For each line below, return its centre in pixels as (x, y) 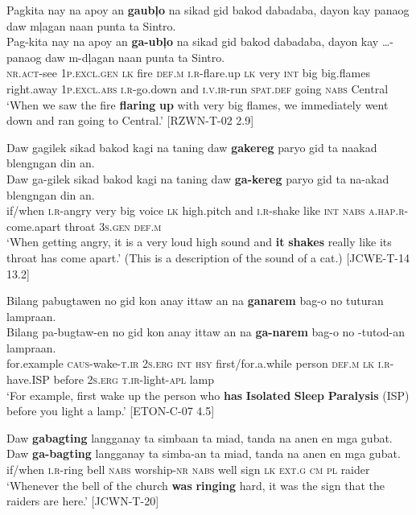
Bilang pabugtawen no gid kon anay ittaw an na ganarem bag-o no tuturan (195, 301)
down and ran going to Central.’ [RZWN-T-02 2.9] (130, 120)
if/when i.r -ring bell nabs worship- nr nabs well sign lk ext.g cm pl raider (188, 470)
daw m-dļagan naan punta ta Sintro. (135, 57)
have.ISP (28, 379)
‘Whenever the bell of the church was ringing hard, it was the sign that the (196, 485)
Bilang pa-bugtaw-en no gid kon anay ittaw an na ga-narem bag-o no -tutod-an (206, 332)
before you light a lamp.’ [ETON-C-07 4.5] (111, 411)
